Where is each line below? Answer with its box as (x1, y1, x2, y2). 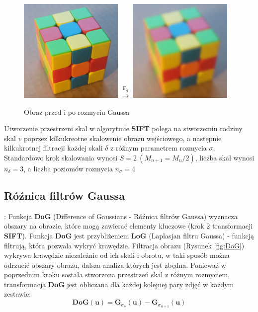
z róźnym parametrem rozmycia (110, 143, 207, 153)
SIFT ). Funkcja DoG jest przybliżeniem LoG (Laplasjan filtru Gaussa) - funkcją (4, 230, 254, 240)
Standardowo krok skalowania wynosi (4, 152, 118, 162)
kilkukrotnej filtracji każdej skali (4, 143, 103, 153)
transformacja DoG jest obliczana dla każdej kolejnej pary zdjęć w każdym (4, 279, 234, 289)
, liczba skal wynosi (195, 152, 255, 162)
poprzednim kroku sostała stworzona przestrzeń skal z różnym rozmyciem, (4, 269, 230, 280)
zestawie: (4, 289, 31, 299)
